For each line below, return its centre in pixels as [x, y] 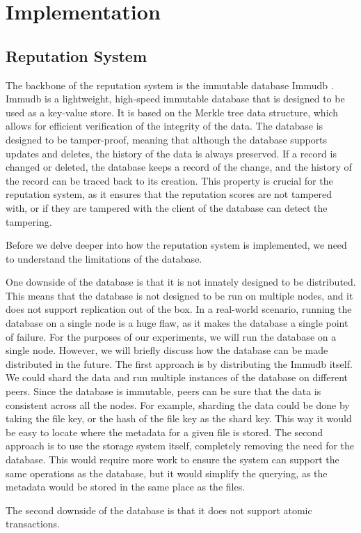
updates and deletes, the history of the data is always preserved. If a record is [171, 153]
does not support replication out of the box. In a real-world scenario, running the [179, 309]
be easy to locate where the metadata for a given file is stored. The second [165, 432]
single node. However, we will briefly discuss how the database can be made [167, 350]
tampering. [29, 221]
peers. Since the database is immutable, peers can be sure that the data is [163, 391]
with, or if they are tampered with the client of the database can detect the [167, 207]
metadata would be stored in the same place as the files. [126, 487]
